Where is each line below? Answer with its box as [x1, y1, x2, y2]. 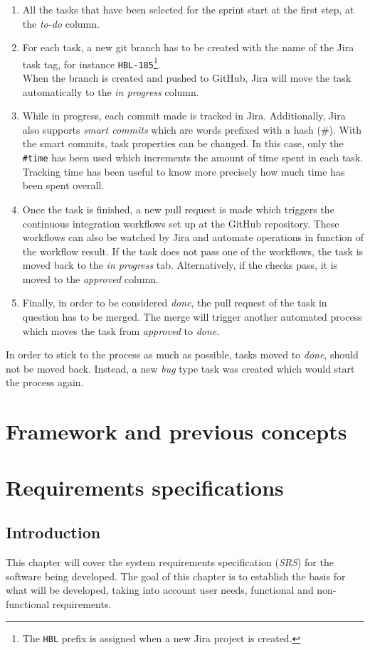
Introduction [6, 521, 101, 543]
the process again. [6, 375, 84, 390]
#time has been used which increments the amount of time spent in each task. [22, 150, 364, 165]
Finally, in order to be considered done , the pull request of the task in [22, 295, 327, 310]
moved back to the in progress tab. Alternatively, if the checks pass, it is [22, 257, 338, 272]
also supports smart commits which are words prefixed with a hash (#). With [22, 122, 362, 137]
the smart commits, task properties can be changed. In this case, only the [22, 136, 344, 151]
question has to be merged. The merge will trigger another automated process [22, 309, 362, 324]
